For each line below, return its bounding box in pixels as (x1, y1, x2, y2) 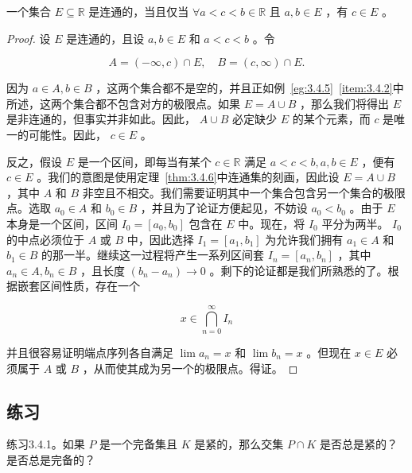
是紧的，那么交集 (194, 436, 284, 452)
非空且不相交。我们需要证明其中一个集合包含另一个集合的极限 (82, 184, 406, 200)
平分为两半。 (321, 215, 389, 231)
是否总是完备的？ (6, 452, 95, 468)
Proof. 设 (6, 29, 51, 46)
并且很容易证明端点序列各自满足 (6, 344, 173, 361)
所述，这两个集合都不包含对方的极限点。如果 (6, 95, 240, 111)
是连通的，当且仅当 (88, 3, 189, 19)
